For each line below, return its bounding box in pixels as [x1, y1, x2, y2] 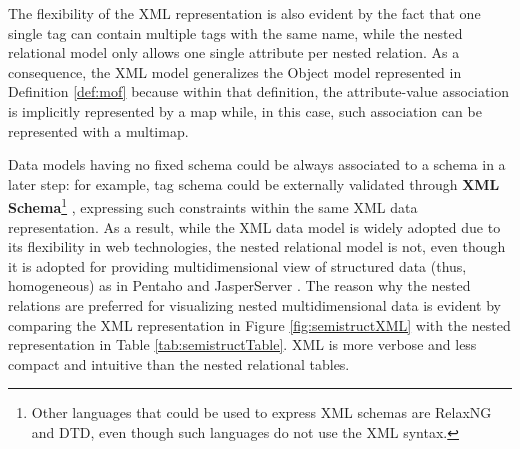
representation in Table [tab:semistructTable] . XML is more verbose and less [8, 334, 477, 355]
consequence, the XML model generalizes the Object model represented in [8, 61, 462, 82]
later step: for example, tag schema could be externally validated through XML [8, 173, 500, 194]
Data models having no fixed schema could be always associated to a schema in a [8, 154, 506, 175]
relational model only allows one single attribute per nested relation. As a [8, 42, 460, 63]
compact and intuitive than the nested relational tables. [8, 353, 350, 374]
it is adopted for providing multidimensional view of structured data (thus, [8, 255, 467, 276]
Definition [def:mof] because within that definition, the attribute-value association [8, 81, 510, 102]
